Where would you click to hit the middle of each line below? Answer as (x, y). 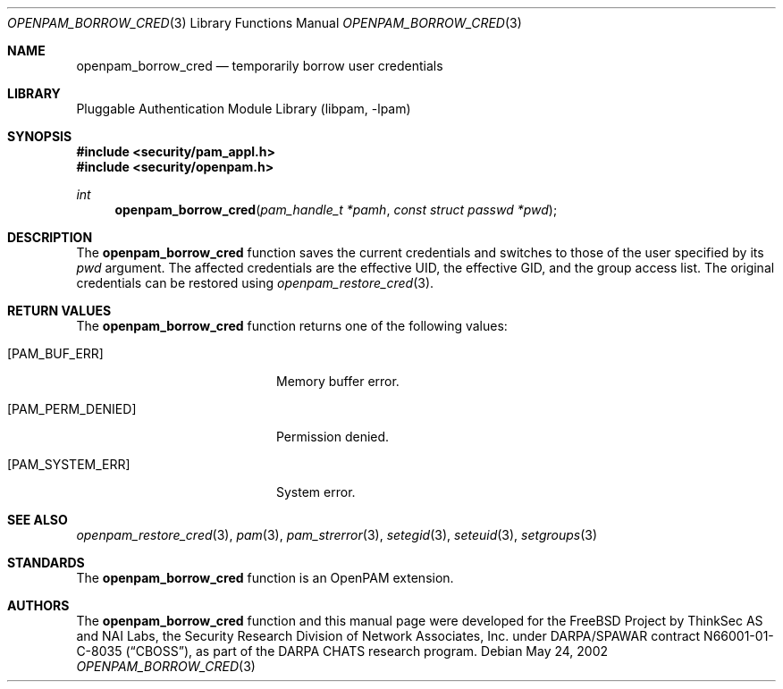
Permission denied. (333, 437)
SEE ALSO (38, 520)
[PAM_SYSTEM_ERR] (69, 464)
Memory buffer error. (338, 381)
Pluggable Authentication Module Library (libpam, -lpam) (244, 109)
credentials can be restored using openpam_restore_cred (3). (255, 283)
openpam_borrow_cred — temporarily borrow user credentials (260, 66)
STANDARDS (46, 563)
